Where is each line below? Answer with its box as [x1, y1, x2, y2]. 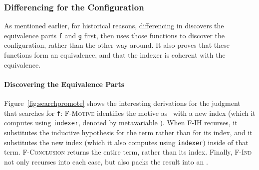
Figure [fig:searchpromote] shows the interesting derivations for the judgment [4, 98, 241, 108]
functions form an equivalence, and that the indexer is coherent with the [4, 50, 226, 60]
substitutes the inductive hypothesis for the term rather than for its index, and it [4, 127, 253, 137]
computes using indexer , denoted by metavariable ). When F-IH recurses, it [4, 117, 238, 128]
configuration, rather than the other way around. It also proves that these [4, 40, 230, 50]
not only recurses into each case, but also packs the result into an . [4, 156, 208, 167]
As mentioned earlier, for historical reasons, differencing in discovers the [4, 20, 224, 31]
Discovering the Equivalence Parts [4, 79, 124, 89]
